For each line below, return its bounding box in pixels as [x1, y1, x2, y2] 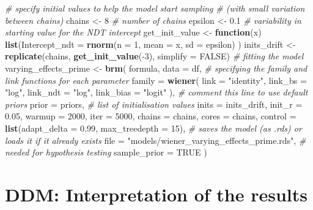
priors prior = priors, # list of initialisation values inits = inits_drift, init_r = [5, 97, 303, 110]
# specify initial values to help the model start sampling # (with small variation [5, 2, 305, 14]
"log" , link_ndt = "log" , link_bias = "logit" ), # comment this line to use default [5, 86, 308, 99]
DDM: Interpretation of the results [5, 181, 307, 206]
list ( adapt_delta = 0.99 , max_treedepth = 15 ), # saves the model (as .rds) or [5, 121, 302, 134]
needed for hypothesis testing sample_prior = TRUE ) [5, 146, 207, 159]
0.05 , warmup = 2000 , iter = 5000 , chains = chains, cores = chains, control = [5, 110, 296, 122]
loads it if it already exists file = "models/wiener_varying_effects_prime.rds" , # [5, 133, 306, 146]
